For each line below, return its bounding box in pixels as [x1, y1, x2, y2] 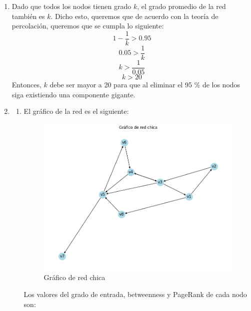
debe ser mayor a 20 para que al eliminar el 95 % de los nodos [49, 79, 240, 89]
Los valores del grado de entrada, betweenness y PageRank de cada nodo [23, 289, 247, 299]
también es [11, 10, 45, 21]
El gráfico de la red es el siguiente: [23, 106, 129, 116]
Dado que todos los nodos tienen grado [11, 1, 131, 11]
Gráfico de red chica [43, 272, 105, 283]
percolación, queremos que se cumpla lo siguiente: [11, 20, 164, 31]
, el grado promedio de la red [137, 1, 226, 11]
